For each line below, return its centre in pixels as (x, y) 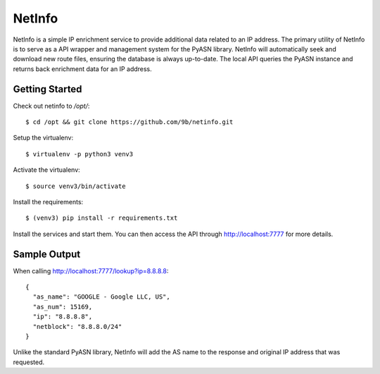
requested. (29, 362)
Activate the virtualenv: (46, 170)
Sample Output (47, 254)
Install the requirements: (48, 201)
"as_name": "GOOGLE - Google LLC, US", (101, 297)
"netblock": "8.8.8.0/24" (77, 326)
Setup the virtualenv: (43, 138)
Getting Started (47, 89)
